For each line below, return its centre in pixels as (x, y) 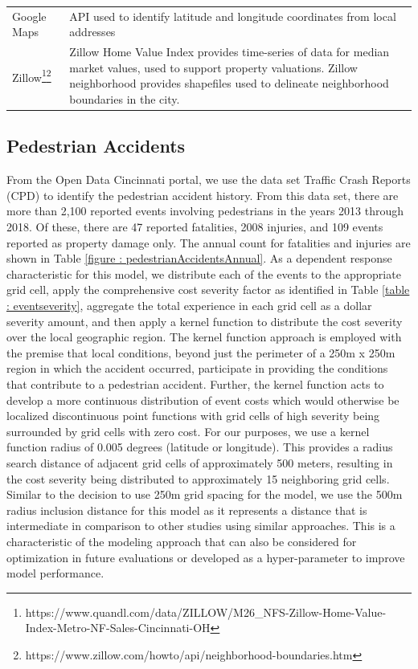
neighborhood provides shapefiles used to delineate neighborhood (229, 83)
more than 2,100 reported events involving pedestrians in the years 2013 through (205, 211)
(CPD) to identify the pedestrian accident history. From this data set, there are (203, 195)
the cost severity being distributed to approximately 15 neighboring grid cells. (198, 478)
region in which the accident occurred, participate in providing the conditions (197, 368)
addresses (92, 32)
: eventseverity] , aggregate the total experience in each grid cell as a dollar (189, 306)
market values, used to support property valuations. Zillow (213, 67)
